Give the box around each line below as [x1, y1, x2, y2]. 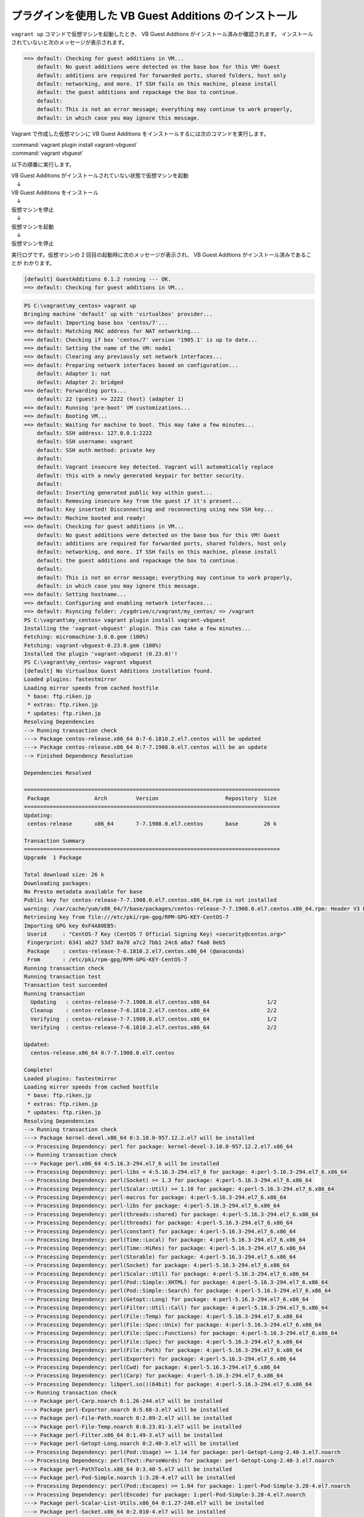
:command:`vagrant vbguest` [11, 149, 84, 157]
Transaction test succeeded [24, 982, 107, 988]
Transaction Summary [24, 837, 85, 844]
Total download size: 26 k [24, 871, 104, 878]
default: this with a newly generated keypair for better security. [36, 472, 245, 479]
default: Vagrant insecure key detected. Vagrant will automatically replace [36, 464, 274, 470]
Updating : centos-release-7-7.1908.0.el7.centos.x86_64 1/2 [30, 999, 277, 1005]
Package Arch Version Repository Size [27, 795, 277, 802]
